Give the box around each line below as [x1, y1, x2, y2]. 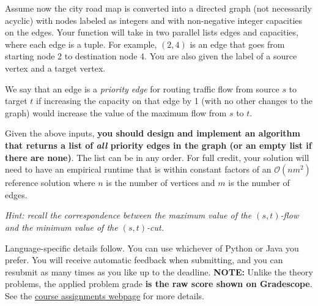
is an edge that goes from [190, 37, 285, 50]
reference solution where [5, 176, 95, 189]
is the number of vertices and [106, 176, 215, 189]
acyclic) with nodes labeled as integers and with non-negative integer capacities [5, 13, 303, 26]
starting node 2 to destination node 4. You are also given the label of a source [5, 50, 297, 62]
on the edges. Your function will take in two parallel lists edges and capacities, [5, 26, 298, 39]
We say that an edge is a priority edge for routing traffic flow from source [5, 82, 279, 95]
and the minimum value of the [5, 220, 118, 233]
